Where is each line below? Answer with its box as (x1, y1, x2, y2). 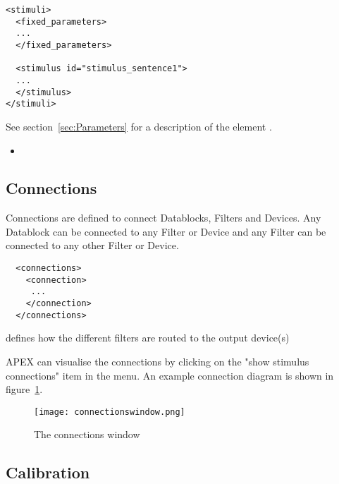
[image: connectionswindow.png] (34, 406, 185, 417)
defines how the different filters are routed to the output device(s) (6, 330, 290, 345)
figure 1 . (6, 382, 43, 397)
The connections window (34, 427, 140, 442)
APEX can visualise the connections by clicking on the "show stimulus (6, 353, 309, 368)
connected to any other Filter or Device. (6, 238, 179, 253)
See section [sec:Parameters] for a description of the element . (6, 119, 272, 133)
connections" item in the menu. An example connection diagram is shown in (6, 368, 334, 382)
